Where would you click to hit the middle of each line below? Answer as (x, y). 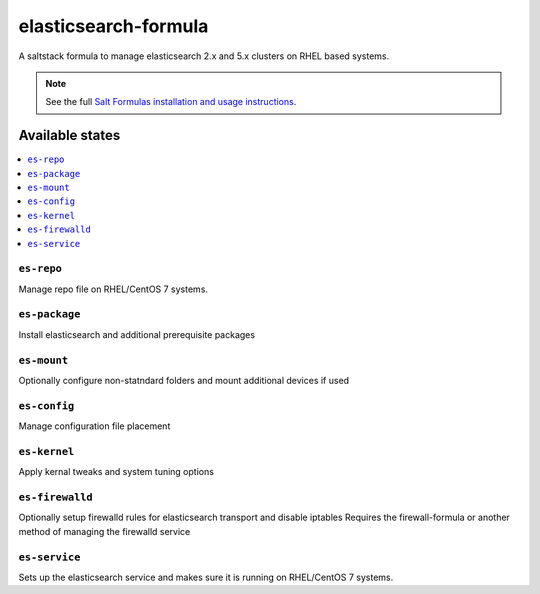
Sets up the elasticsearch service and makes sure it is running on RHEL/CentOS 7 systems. (206, 577)
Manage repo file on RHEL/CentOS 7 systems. (113, 289)
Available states (69, 135)
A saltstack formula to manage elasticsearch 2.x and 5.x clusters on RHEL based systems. (204, 56)
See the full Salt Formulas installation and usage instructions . (171, 102)
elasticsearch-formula (113, 26)
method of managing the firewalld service (104, 531)
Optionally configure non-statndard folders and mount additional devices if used (184, 380)
